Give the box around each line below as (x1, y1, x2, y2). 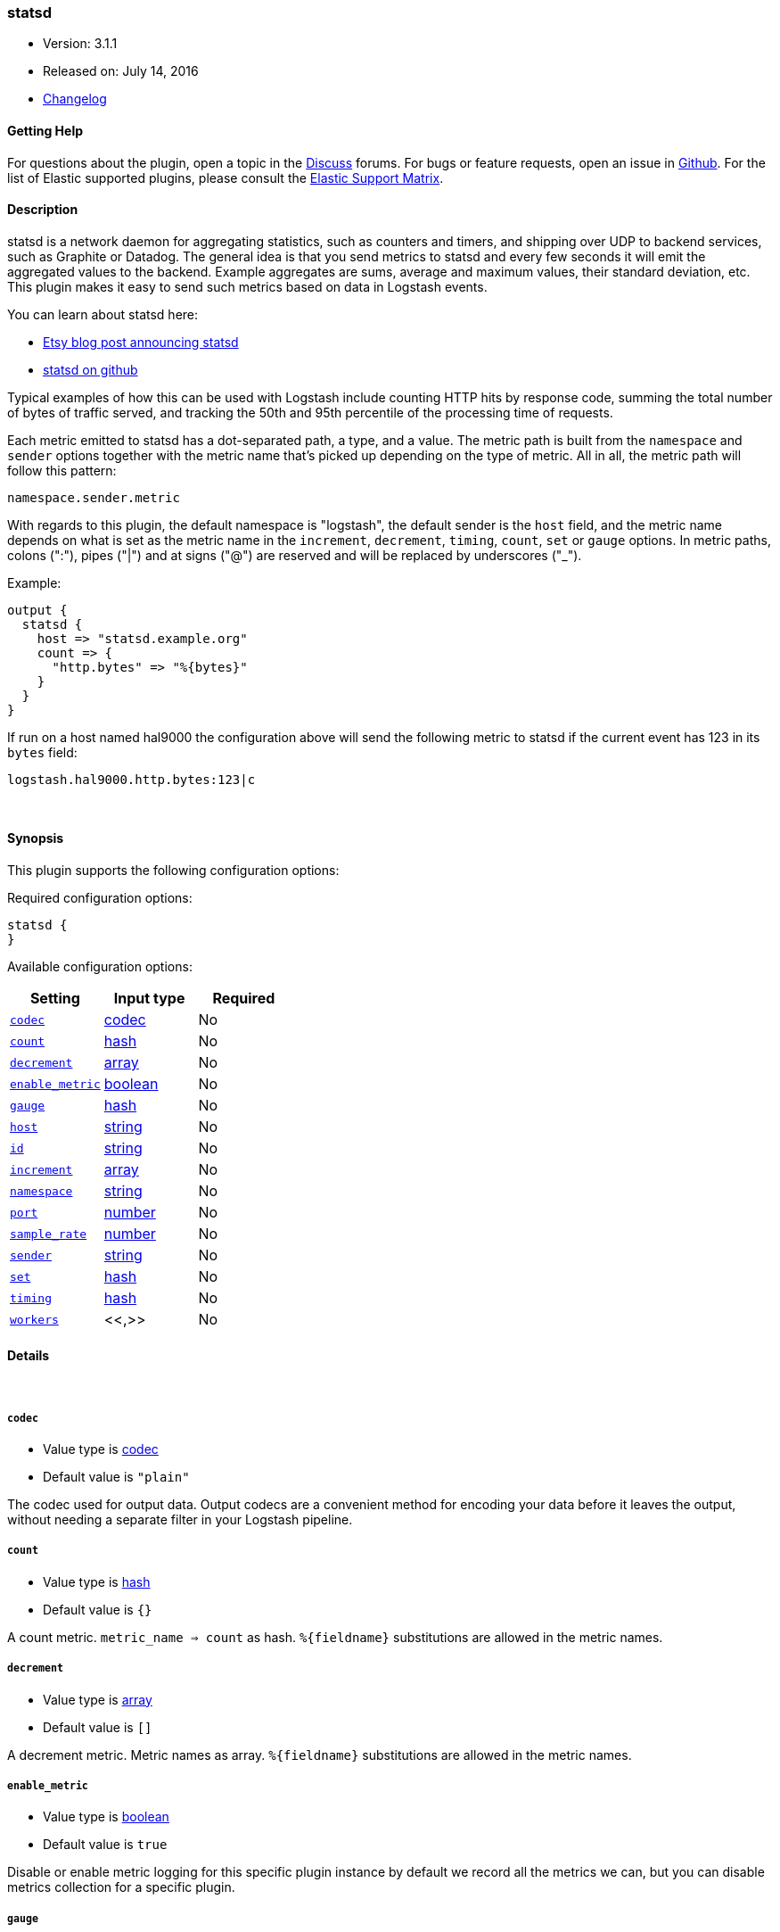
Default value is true (43, 1837, 168, 1853)
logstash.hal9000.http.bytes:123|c (7, 772, 256, 787)
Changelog (43, 91, 107, 107)
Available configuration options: (7, 959, 193, 975)
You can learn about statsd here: (7, 306, 199, 322)
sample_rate (10, 1226, 87, 1241)
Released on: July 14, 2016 (43, 63, 199, 79)
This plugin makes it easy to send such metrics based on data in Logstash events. (7, 278, 488, 294)
